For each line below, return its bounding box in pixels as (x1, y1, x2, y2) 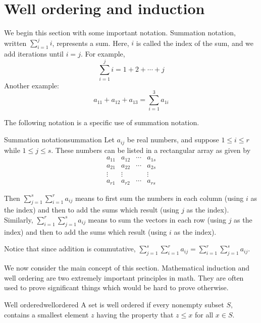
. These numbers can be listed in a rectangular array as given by (51, 144, 251, 155)
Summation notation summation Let (4, 134, 115, 145)
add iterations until (4, 48, 64, 59)
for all (194, 309, 214, 319)
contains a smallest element (4, 309, 89, 319)
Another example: (4, 80, 59, 90)
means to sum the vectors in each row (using (88, 214, 226, 225)
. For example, (80, 48, 125, 59)
